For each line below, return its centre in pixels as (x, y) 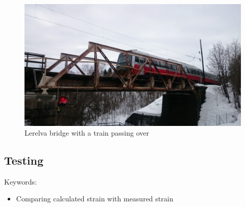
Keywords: (20, 181)
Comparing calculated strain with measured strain (95, 199)
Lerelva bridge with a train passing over (87, 133)
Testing (24, 160)
